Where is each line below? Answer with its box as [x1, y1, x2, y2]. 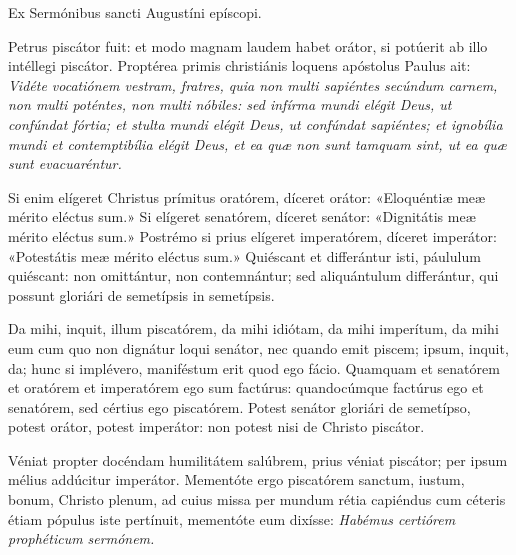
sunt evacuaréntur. [8, 153, 122, 174]
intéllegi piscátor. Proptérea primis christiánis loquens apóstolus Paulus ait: [8, 55, 471, 76]
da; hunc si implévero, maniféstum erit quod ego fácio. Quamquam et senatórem [8, 357, 500, 378]
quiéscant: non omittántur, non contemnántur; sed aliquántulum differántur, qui [8, 265, 499, 286]
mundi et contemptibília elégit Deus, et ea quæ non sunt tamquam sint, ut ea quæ [8, 133, 507, 154]
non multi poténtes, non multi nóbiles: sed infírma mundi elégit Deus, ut [8, 94, 452, 115]
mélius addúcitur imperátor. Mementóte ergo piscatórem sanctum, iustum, [8, 469, 465, 490]
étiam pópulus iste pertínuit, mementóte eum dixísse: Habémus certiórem [8, 508, 456, 529]
